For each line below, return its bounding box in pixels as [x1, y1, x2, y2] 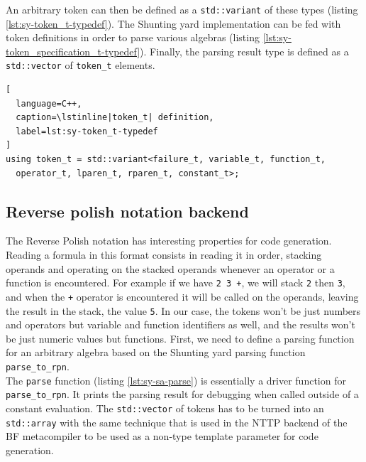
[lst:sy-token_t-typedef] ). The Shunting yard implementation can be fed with [6, 16, 341, 31]
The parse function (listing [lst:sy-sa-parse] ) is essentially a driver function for [6, 372, 346, 387]
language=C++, [16, 98, 82, 109]
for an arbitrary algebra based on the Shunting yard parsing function [6, 345, 306, 360]
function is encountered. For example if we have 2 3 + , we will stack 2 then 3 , [6, 275, 345, 290]
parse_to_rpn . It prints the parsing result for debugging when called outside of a [6, 387, 359, 402]
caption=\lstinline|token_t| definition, [16, 112, 214, 123]
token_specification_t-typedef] [6, 43, 140, 58]
